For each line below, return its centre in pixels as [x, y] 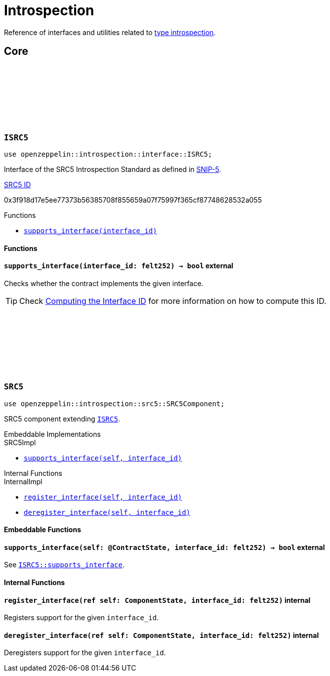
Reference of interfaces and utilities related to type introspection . [110, 32]
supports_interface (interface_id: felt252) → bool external [119, 266]
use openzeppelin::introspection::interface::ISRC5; [108, 154]
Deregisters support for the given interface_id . [85, 653]
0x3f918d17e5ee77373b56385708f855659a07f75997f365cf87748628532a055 [133, 200]
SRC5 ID [18, 184]
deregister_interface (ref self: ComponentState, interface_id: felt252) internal [162, 635]
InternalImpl [23, 481]
